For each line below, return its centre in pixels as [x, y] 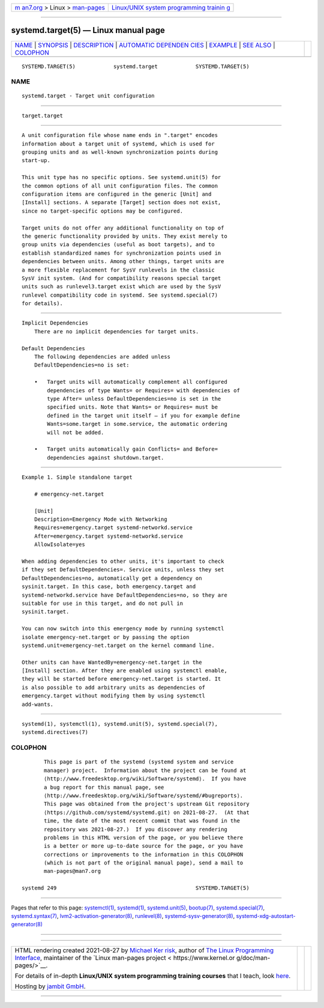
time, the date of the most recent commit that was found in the [142, 821]
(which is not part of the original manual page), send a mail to [144, 863]
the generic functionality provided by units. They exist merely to [124, 236]
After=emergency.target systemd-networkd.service [108, 536]
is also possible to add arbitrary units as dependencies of [113, 687]
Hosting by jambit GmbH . [50, 986]
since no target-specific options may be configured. [102, 211]
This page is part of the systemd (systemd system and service [139, 762]
